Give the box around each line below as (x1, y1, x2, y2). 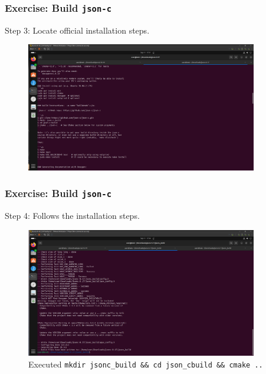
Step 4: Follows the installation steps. (5, 209, 140, 222)
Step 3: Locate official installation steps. (5, 24, 150, 36)
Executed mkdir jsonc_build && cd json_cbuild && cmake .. (28, 357, 263, 370)
